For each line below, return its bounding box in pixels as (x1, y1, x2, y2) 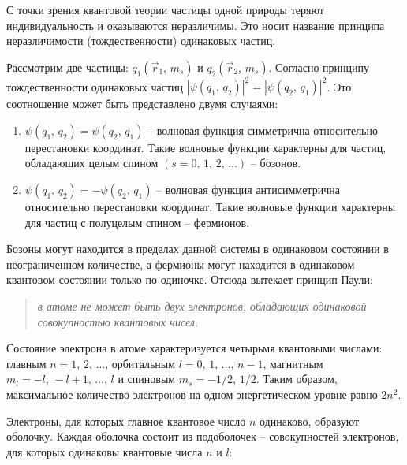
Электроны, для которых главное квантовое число (6, 412, 246, 429)
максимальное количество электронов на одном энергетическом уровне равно (6, 386, 378, 402)
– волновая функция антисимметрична (156, 181, 340, 198)
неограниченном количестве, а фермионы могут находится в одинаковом (6, 255, 355, 272)
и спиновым (118, 370, 176, 387)
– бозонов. (250, 154, 301, 171)
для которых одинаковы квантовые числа (6, 443, 203, 459)
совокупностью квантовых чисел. (37, 313, 199, 329)
